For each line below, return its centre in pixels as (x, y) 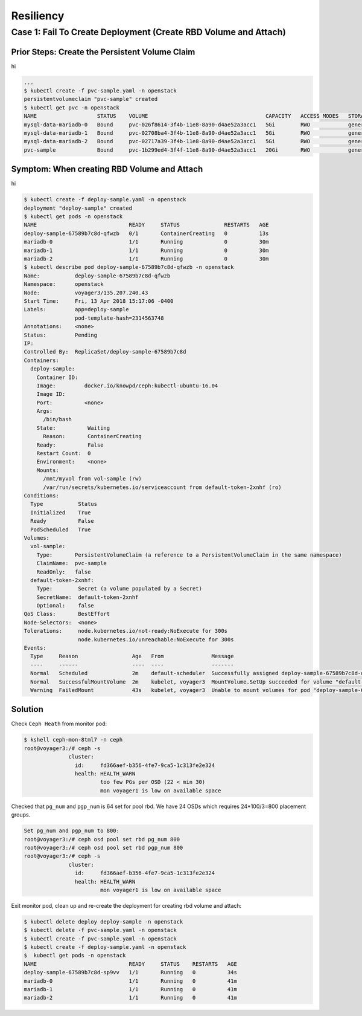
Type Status (64, 504)
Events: (35, 648)
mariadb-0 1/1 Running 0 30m (146, 242)
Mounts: (48, 470)
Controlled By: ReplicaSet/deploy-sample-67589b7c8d (105, 352)
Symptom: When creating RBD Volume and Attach (107, 169)
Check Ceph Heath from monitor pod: (59, 724)
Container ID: (57, 377)
